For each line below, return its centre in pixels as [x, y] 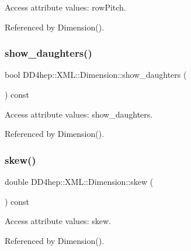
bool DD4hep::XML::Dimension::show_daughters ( [96, 75]
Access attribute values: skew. [58, 221]
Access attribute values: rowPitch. [65, 7]
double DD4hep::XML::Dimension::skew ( [79, 181]
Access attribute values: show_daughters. [79, 114]
